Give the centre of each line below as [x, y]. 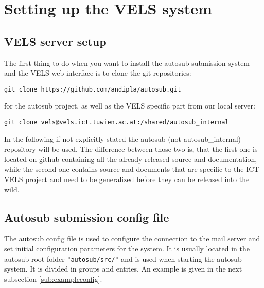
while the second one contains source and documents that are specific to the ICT [132, 169]
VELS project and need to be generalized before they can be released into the [127, 179]
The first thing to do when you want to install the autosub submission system [127, 62]
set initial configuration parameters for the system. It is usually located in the [127, 249]
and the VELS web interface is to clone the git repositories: [98, 73]
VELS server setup [55, 41]
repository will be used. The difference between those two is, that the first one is [131, 149]
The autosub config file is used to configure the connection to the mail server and [132, 238]
